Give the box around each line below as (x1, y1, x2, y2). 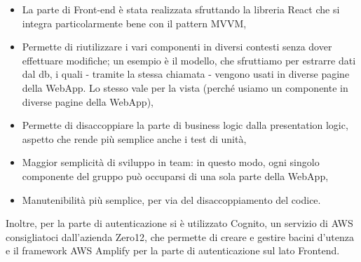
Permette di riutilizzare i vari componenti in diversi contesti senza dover (22, 39, 332, 54)
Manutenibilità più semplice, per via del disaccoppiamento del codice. (22, 192, 321, 207)
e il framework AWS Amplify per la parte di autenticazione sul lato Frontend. (6, 243, 340, 258)
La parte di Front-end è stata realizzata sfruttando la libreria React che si (22, 2, 340, 16)
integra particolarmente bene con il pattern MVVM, (22, 15, 247, 30)
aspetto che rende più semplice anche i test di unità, (22, 131, 247, 146)
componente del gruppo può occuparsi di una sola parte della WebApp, (22, 168, 329, 183)
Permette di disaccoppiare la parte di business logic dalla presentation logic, (22, 118, 348, 132)
